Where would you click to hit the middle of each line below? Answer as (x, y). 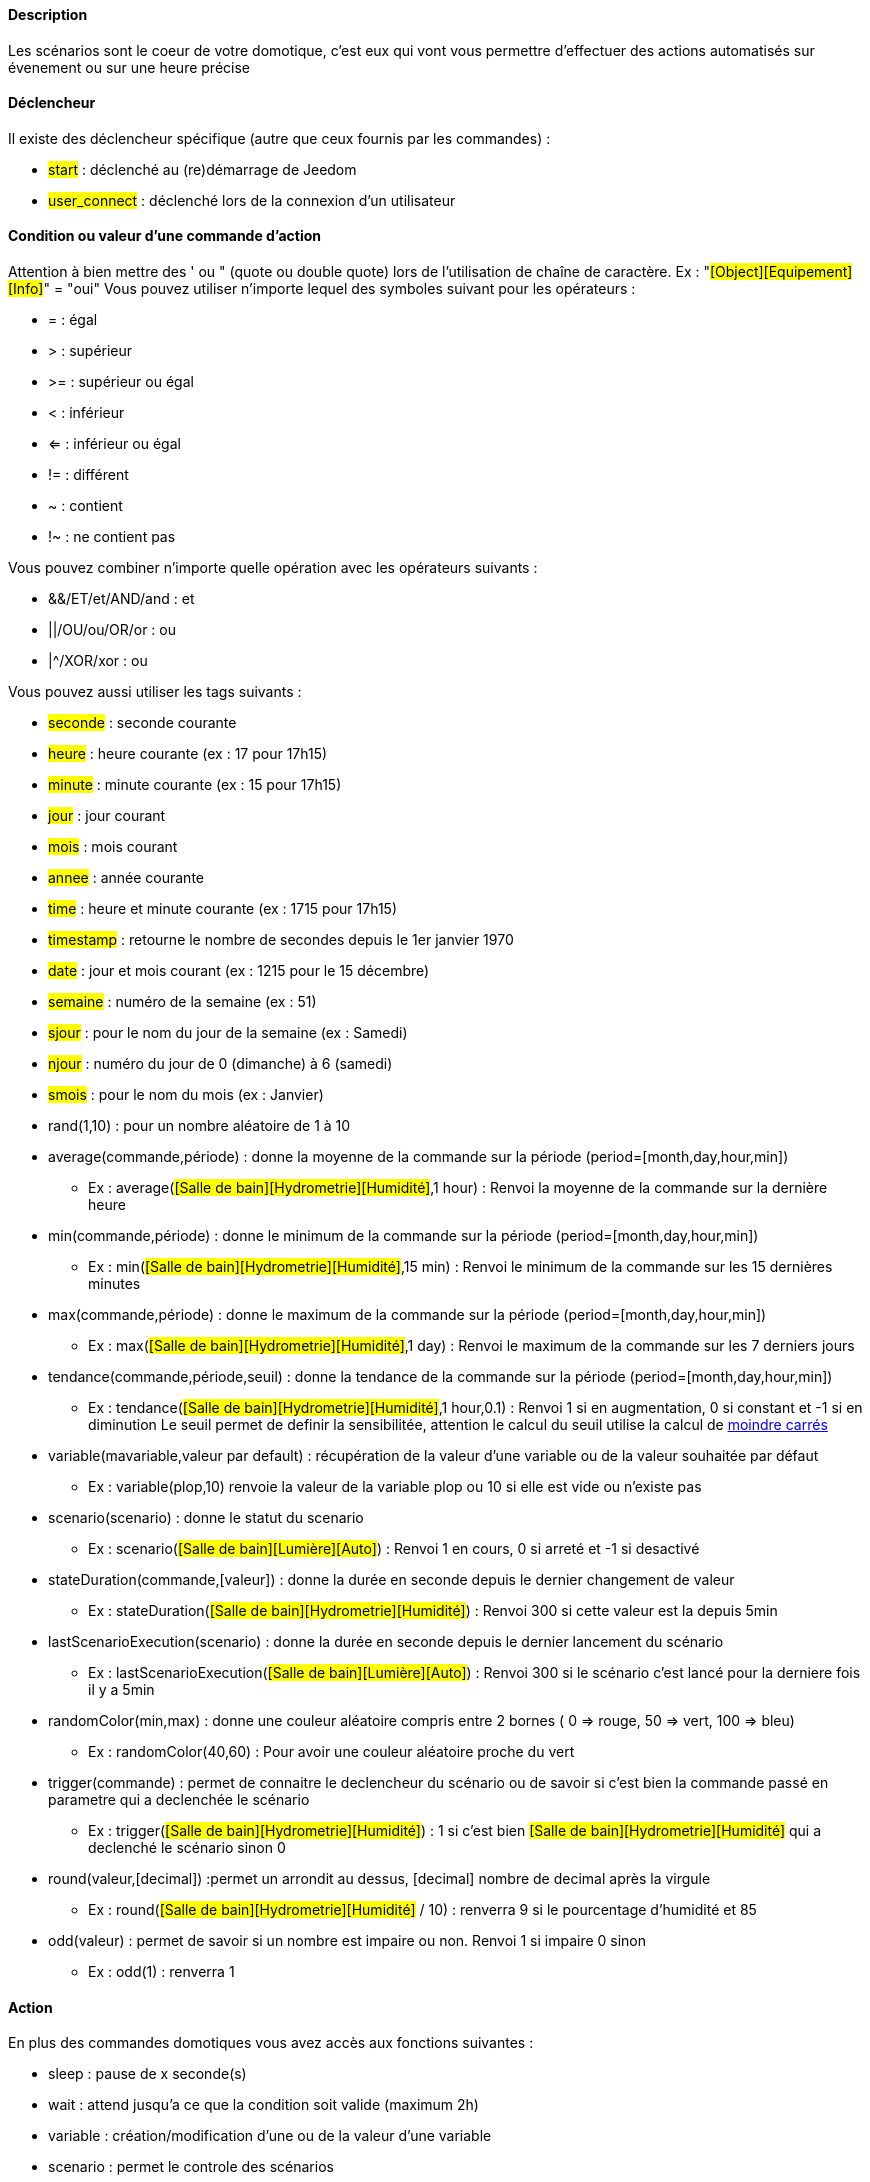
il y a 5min (121, 1690)
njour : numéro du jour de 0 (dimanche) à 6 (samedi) (220, 1064)
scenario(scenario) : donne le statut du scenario (206, 1518)
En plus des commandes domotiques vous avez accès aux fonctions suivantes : (271, 2043)
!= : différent (88, 475)
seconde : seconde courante (142, 723)
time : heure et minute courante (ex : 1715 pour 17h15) (223, 909)
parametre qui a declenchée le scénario (179, 1800)
